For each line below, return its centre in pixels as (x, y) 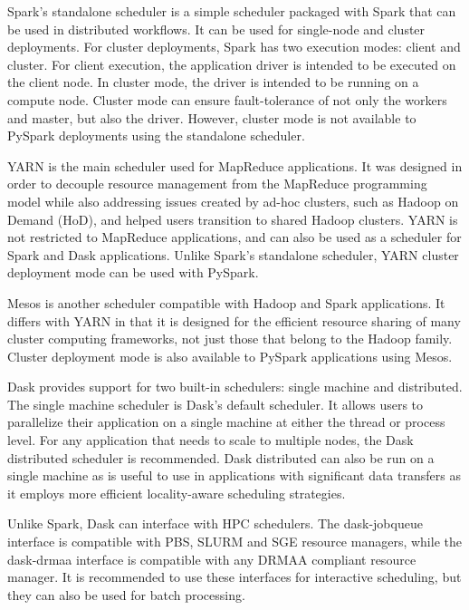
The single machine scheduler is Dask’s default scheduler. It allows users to (215, 404)
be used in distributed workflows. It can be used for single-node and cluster (216, 29)
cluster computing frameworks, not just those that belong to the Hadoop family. (230, 339)
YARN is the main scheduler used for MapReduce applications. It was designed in (235, 165)
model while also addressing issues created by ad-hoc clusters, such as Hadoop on (233, 201)
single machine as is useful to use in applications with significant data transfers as (234, 475)
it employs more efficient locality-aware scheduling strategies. (177, 493)
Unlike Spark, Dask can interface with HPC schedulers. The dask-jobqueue (215, 523)
